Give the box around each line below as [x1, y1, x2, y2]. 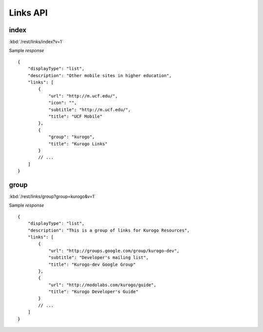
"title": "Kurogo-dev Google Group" [48, 261, 136, 267]
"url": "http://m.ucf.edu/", [48, 93, 118, 98]
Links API [9, 7, 48, 18]
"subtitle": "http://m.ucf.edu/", [48, 107, 131, 112]
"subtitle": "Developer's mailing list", [48, 255, 149, 260]
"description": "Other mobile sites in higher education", [27, 73, 172, 78]
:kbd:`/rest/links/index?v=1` [9, 39, 63, 45]
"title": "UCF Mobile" [48, 114, 103, 119]
